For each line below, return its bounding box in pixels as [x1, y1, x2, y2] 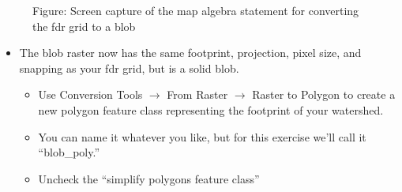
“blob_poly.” [38, 144, 100, 160]
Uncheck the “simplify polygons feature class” [38, 170, 260, 186]
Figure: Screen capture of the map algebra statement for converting [32, 2, 359, 18]
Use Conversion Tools [38, 86, 143, 103]
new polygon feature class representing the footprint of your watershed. [38, 101, 384, 118]
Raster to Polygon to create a [252, 86, 396, 103]
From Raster [167, 86, 228, 103]
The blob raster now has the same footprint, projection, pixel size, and [19, 44, 362, 61]
